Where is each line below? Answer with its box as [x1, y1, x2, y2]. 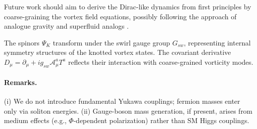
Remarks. [4, 77, 37, 87]
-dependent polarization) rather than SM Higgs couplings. [73, 115, 250, 126]
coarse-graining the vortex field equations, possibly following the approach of [4, 11, 237, 21]
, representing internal [184, 37, 251, 47]
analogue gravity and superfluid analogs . [4, 21, 129, 31]
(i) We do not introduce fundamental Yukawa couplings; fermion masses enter [4, 96, 240, 106]
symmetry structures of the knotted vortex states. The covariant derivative [4, 47, 231, 57]
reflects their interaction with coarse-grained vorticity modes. [68, 56, 254, 67]
